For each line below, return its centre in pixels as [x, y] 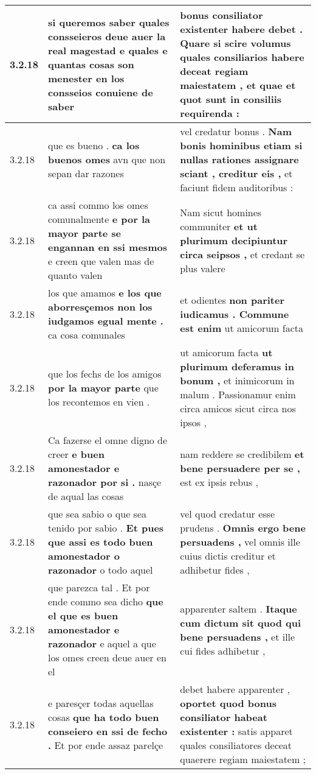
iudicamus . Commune [235, 314]
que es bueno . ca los [94, 145]
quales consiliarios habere [242, 57]
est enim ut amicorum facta [242, 328]
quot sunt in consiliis [231, 99]
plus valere [203, 268]
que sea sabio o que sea [98, 514]
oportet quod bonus [228, 703]
